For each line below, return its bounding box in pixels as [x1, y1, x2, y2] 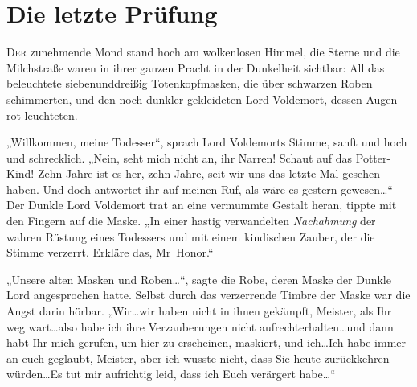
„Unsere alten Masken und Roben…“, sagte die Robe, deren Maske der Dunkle [6, 270, 391, 287]
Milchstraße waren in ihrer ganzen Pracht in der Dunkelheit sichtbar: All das [6, 59, 385, 76]
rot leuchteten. [6, 106, 78, 123]
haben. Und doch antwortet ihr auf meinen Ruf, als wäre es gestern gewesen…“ [6, 180, 393, 197]
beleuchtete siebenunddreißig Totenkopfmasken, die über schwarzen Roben [6, 75, 373, 92]
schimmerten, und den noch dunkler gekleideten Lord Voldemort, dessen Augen [6, 90, 398, 107]
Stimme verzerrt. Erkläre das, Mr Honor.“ [6, 244, 214, 261]
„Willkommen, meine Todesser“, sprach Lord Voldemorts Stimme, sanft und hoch [6, 134, 407, 150]
